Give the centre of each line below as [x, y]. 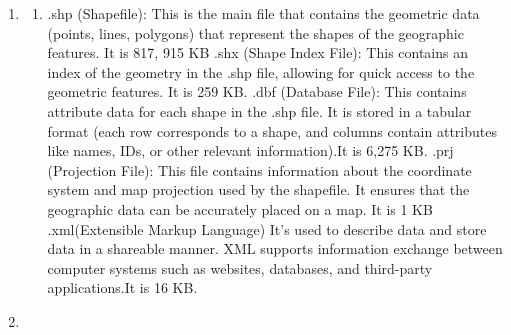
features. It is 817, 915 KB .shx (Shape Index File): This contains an [258, 52]
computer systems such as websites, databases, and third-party [240, 267]
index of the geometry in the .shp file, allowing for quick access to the [261, 71]
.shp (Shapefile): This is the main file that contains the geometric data [263, 13]
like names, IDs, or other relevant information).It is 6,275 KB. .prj [250, 150]
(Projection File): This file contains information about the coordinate [259, 169]
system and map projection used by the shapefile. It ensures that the [258, 189]
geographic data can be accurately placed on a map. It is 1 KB [240, 208]
